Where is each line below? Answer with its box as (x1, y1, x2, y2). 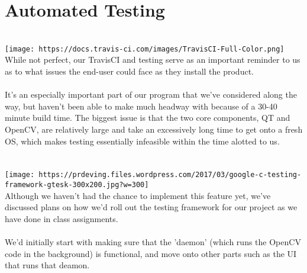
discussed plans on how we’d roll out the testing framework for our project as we (5, 201, 298, 213)
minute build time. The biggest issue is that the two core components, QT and (5, 111, 290, 124)
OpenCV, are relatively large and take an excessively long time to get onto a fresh (5, 123, 303, 135)
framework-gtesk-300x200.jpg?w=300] (5, 180, 149, 189)
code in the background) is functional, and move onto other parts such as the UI (5, 247, 297, 259)
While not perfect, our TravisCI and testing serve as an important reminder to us (5, 53, 300, 66)
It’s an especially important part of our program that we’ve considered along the (5, 88, 297, 101)
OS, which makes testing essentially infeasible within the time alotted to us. (5, 134, 280, 147)
